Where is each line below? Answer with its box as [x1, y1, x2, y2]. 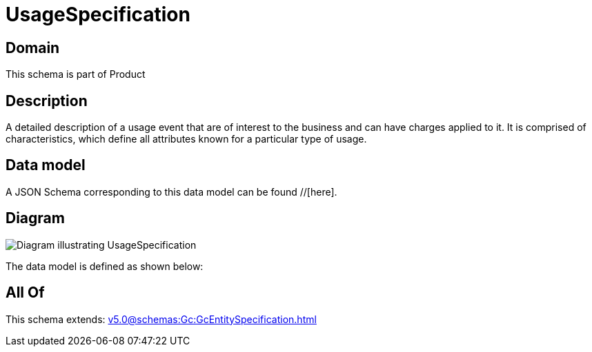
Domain [6, 39, 60, 56]
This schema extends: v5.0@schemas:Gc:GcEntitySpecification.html [6, 313, 317, 325]
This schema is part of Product [6, 68, 146, 81]
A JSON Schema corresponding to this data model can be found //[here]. [6, 185, 337, 198]
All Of [6, 284, 45, 302]
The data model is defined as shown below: [6, 260, 204, 272]
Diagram [6, 209, 65, 227]
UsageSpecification [6, 3, 190, 26]
